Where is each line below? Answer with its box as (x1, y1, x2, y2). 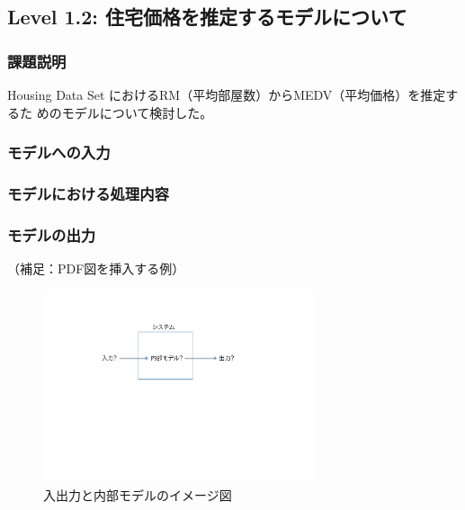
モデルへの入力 (7, 141, 111, 164)
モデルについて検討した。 (61, 103, 213, 121)
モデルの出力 (7, 223, 96, 246)
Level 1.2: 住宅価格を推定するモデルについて (7, 3, 407, 31)
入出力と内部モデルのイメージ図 (43, 485, 232, 504)
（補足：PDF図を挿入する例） (7, 259, 185, 278)
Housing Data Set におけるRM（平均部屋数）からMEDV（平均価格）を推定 (7, 85, 446, 103)
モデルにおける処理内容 (7, 182, 169, 204)
